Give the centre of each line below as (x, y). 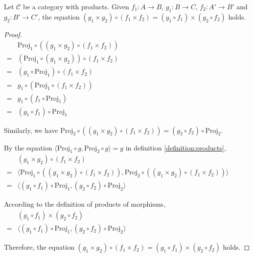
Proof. (13, 34)
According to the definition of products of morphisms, (85, 204)
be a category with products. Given (76, 6)
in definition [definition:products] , (176, 147)
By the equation (28, 147)
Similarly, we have (31, 130)
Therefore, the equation (39, 247)
